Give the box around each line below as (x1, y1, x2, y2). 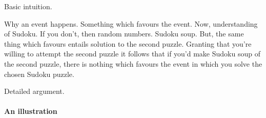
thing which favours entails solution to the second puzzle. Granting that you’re (4, 38, 252, 49)
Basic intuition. (4, 1, 52, 11)
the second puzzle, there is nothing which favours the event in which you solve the (4, 58, 262, 69)
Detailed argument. (4, 86, 65, 96)
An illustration (4, 106, 57, 116)
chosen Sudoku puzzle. (4, 68, 74, 79)
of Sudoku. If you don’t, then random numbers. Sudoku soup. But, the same (4, 28, 244, 39)
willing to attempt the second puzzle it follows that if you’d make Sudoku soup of (4, 48, 260, 59)
